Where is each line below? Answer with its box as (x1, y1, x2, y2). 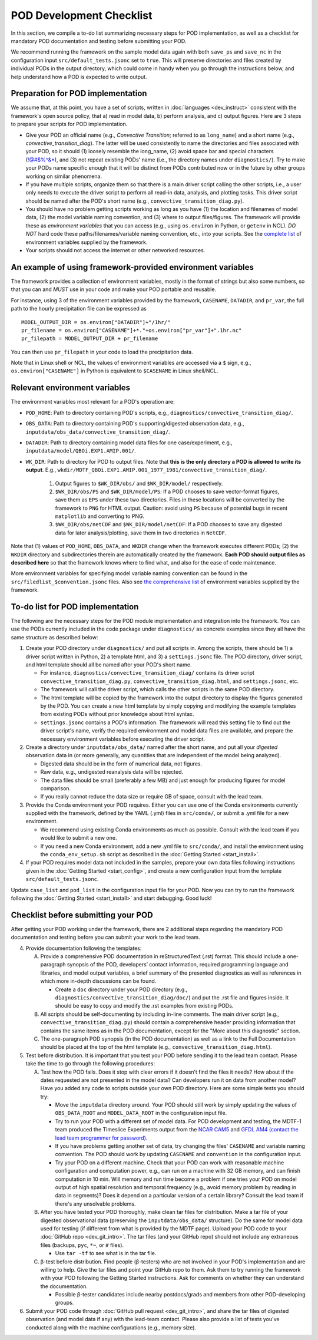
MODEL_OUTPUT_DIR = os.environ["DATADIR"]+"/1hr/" (21, 319, 171, 325)
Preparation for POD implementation (11, 88, 147, 98)
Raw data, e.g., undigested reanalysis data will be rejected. (40, 768, 184, 775)
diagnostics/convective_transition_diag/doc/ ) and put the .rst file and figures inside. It (55, 994, 289, 1001)
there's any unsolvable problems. (55, 1200, 136, 1207)
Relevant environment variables (11, 383, 131, 393)
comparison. (40, 784, 71, 792)
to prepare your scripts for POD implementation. (11, 121, 128, 128)
